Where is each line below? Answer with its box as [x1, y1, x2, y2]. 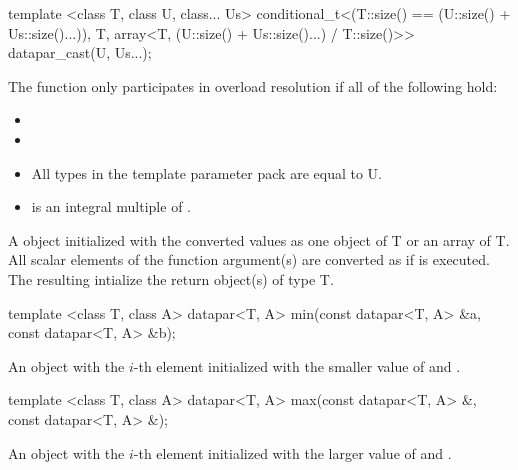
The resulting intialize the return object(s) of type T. [8, 268, 334, 289]
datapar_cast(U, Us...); [8, 42, 152, 63]
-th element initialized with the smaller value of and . [133, 355, 461, 376]
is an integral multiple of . [31, 196, 191, 217]
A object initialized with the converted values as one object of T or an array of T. [8, 229, 510, 250]
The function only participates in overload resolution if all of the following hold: [8, 75, 498, 96]
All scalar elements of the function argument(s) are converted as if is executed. [8, 249, 490, 270]
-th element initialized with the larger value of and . [133, 442, 452, 463]
